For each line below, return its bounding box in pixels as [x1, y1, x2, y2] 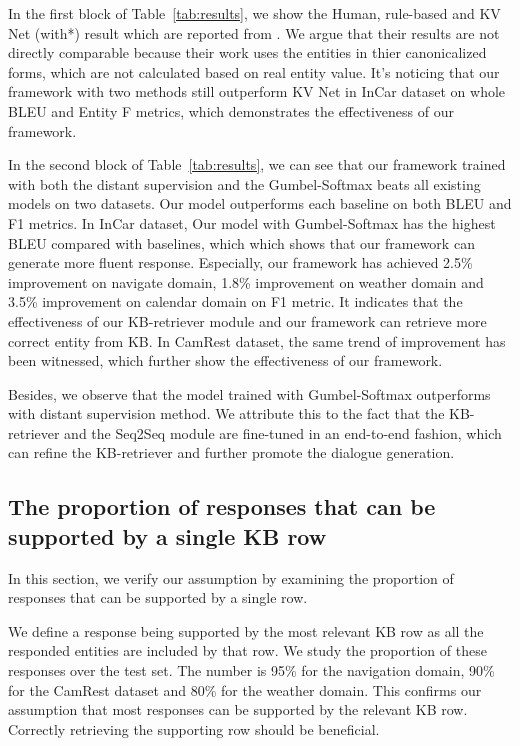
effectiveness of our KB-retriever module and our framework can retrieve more [8, 310, 487, 331]
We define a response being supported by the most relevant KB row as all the [8, 620, 484, 641]
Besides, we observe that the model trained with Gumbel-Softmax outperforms [8, 383, 491, 404]
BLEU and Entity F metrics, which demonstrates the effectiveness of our [8, 100, 454, 121]
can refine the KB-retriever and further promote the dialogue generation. [8, 442, 455, 463]
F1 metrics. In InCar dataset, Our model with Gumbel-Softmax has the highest [8, 212, 496, 233]
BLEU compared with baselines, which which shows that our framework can [8, 232, 475, 253]
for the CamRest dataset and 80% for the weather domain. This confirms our [8, 679, 482, 700]
